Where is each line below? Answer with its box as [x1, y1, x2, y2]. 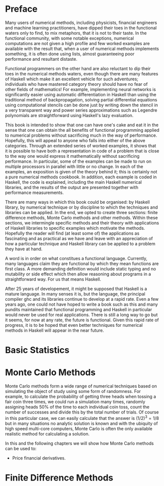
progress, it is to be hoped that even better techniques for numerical [5, 322, 143, 328]
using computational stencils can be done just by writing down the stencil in [5, 102, 158, 108]
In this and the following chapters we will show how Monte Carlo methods [5, 440, 154, 446]
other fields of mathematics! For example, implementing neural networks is [5, 86, 156, 92]
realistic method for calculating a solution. [5, 431, 90, 437]
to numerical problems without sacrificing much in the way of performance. [5, 132, 158, 138]
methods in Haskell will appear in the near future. [5, 327, 104, 333]
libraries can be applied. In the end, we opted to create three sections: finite [5, 209, 158, 215]
